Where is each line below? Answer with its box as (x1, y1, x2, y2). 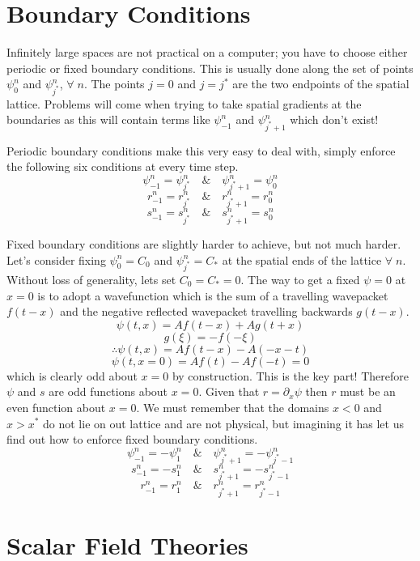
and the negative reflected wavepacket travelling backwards (60, 303, 353, 320)
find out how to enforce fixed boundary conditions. (6, 431, 258, 448)
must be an (340, 383, 396, 400)
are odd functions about (49, 383, 168, 400)
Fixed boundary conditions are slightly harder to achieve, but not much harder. (6, 236, 401, 253)
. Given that (198, 383, 260, 400)
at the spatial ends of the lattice (222, 251, 382, 268)
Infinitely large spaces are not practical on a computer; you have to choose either (6, 44, 408, 61)
